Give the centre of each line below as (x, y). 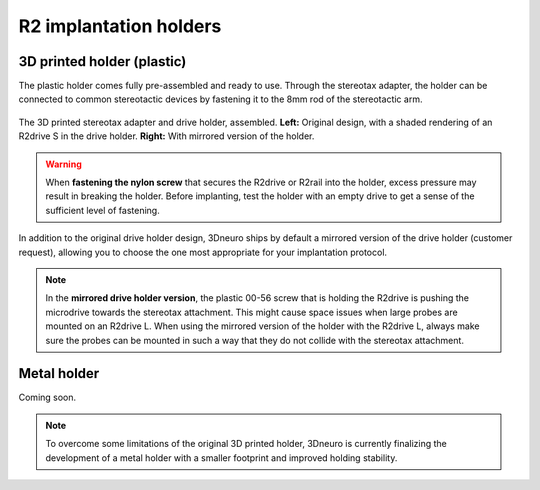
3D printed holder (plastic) (102, 61)
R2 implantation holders (120, 26)
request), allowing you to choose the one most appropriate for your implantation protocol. (203, 252)
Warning (63, 164)
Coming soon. (47, 397)
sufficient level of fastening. (102, 210)
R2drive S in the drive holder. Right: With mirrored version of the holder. (166, 136)
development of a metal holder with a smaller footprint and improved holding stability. (221, 457)
